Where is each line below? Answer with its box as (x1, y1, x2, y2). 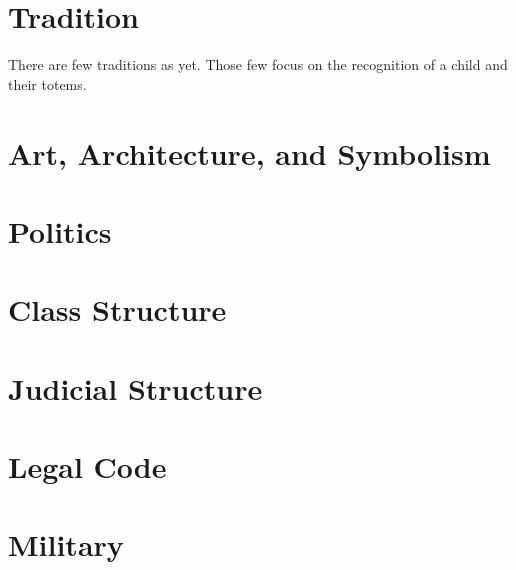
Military (8, 524, 124, 565)
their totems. (8, 73, 87, 94)
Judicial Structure (8, 367, 263, 408)
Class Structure (8, 289, 227, 330)
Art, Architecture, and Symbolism (8, 132, 491, 173)
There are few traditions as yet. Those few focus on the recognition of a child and (8, 54, 508, 75)
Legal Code (8, 446, 167, 486)
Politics (8, 210, 112, 251)
